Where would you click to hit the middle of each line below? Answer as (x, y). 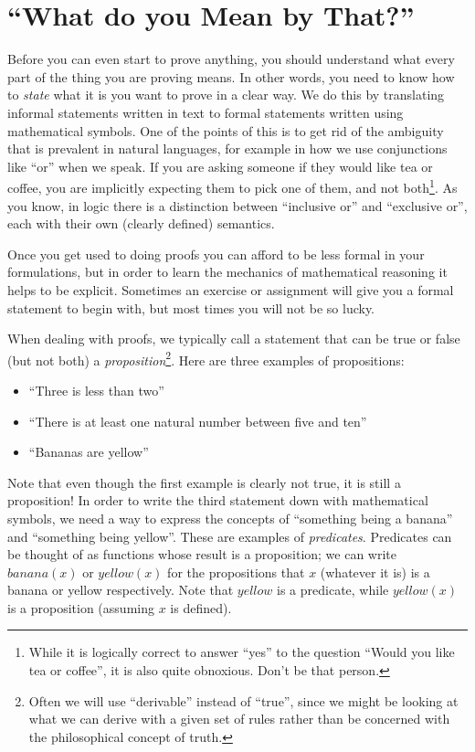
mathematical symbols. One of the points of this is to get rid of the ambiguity (226, 130)
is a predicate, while (333, 590)
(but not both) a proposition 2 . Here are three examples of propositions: (206, 358)
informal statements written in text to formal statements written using (206, 112)
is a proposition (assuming (81, 607)
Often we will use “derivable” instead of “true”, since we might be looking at (243, 700)
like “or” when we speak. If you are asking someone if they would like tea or (220, 166)
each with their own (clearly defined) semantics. (141, 223)
